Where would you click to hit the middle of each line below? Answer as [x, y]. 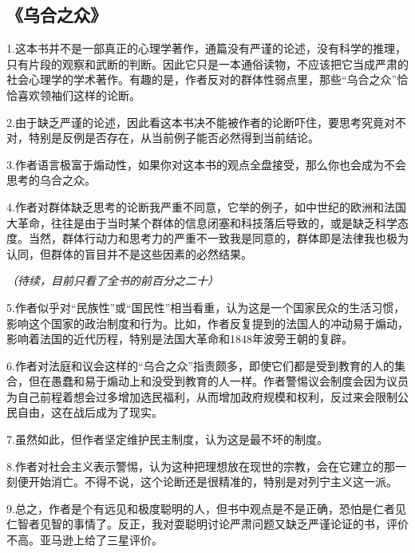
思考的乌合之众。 [51, 180]
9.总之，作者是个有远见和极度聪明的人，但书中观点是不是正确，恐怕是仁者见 [206, 508]
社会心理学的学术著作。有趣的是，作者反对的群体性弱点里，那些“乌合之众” [202, 79]
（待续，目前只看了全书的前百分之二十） [113, 280]
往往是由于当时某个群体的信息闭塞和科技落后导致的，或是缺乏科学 [224, 222]
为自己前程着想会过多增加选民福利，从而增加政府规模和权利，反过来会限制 [202, 396]
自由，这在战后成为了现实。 [90, 412]
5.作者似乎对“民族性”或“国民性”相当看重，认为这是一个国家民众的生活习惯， [206, 307]
